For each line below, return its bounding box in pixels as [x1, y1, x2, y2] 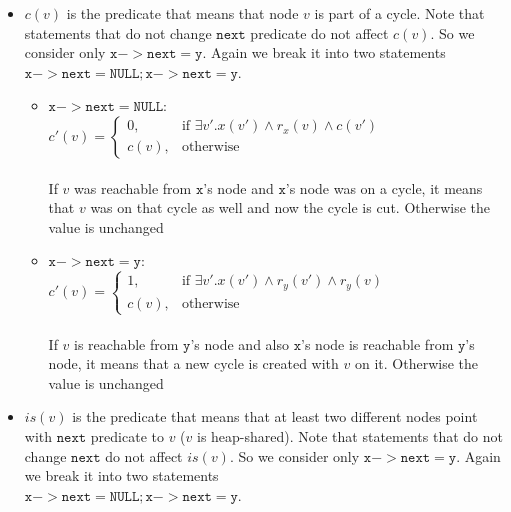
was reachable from [74, 177, 192, 198]
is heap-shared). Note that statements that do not [196, 425, 503, 446]
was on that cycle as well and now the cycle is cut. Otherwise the [90, 197, 491, 218]
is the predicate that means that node [66, 3, 299, 23]
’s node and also [190, 333, 289, 354]
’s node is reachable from [301, 333, 454, 354]
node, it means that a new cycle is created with [48, 353, 339, 374]
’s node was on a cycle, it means [285, 177, 483, 198]
